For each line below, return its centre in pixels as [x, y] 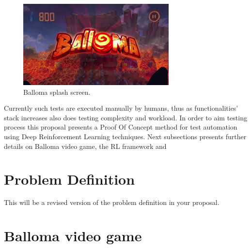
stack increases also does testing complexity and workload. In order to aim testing [125, 117]
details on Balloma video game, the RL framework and [85, 146]
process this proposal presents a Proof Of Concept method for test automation [121, 127]
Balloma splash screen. [57, 92]
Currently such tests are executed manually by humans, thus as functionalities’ [121, 108]
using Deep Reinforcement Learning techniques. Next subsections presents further [125, 136]
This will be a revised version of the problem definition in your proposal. [112, 202]
